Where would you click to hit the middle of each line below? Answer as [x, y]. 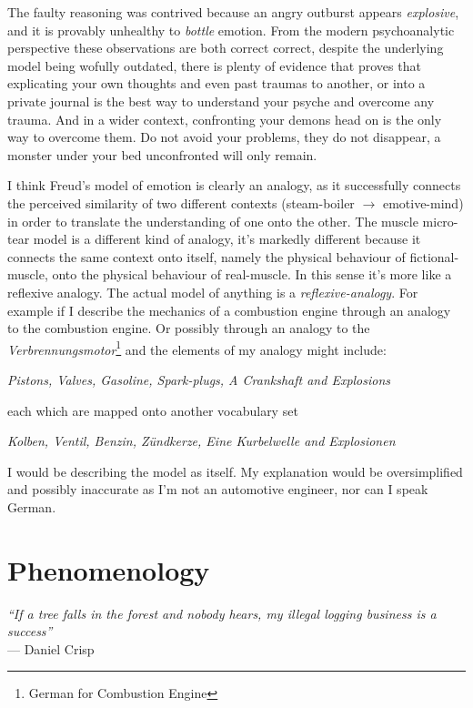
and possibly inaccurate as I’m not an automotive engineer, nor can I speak [218, 489]
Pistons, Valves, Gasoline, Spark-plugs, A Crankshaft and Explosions [199, 379]
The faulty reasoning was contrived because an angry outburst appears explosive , [233, 12]
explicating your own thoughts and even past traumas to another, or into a [216, 83]
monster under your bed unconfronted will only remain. [162, 154]
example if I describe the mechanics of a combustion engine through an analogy [229, 310]
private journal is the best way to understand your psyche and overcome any [221, 101]
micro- [440, 221]
